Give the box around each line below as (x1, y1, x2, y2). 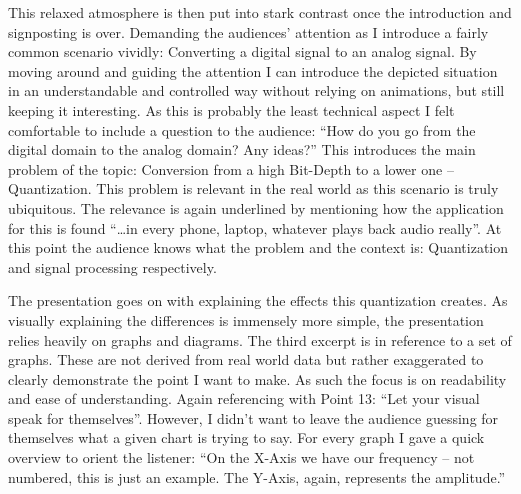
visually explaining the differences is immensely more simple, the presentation (8, 309, 484, 330)
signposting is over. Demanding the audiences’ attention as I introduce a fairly (8, 21, 489, 42)
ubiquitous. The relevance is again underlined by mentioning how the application (8, 197, 504, 218)
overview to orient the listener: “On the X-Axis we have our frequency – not (8, 447, 475, 468)
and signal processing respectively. (8, 256, 217, 277)
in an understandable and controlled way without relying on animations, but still (8, 80, 505, 101)
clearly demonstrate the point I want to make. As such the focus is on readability (8, 368, 507, 389)
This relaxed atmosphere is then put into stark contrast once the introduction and (8, 2, 512, 22)
